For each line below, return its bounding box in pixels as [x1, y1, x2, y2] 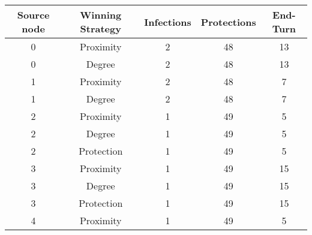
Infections [144, 14, 191, 29]
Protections [200, 14, 256, 29]
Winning [80, 8, 122, 22]
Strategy [80, 22, 121, 35]
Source [17, 8, 50, 22]
